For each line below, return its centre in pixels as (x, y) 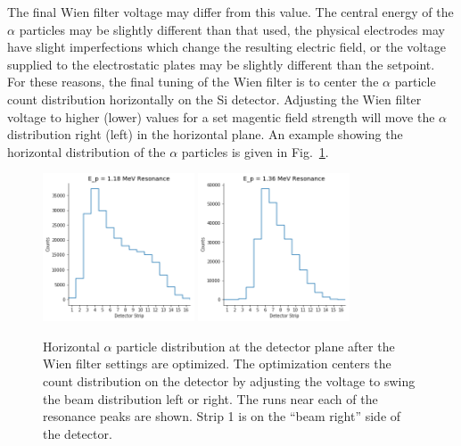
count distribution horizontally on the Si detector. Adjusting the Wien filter (214, 99)
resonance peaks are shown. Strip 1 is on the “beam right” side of (222, 416)
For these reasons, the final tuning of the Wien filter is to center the (193, 82)
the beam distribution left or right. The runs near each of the (210, 398)
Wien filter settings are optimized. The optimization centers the (217, 363)
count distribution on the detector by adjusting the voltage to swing (229, 380)
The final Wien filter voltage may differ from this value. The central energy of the (230, 12)
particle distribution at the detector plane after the (255, 346)
